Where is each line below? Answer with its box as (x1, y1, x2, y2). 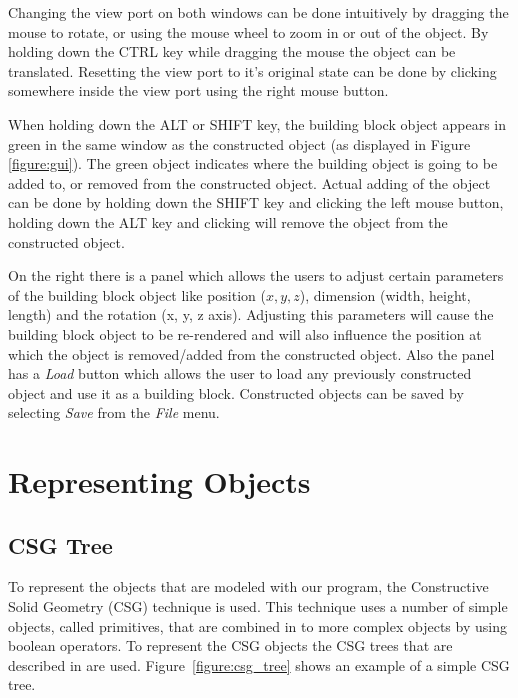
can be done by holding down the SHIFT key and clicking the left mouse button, (8, 192, 504, 213)
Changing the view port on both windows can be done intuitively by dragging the (8, 2, 509, 22)
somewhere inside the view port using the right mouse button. (8, 80, 389, 101)
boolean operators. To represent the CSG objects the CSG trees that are (8, 635, 453, 656)
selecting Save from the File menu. (8, 402, 220, 423)
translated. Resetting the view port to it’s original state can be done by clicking (8, 60, 497, 81)
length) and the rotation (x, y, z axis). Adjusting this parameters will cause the (8, 304, 494, 325)
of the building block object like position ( (8, 284, 266, 305)
